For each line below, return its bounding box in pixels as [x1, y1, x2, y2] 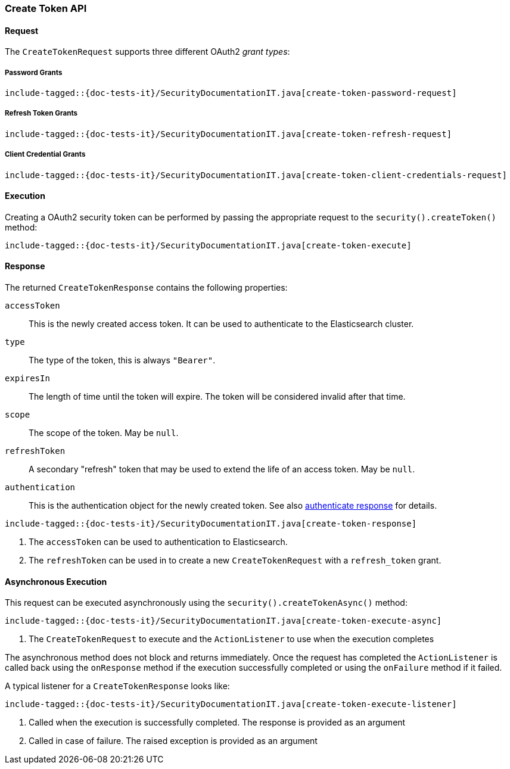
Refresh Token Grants [5, 109, 78, 118]
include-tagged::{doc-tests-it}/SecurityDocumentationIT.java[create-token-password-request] [5, 88, 457, 98]
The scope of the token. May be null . [29, 428, 179, 438]
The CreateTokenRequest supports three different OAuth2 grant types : [5, 46, 290, 57]
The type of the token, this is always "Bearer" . [29, 355, 216, 365]
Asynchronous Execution [5, 576, 107, 587]
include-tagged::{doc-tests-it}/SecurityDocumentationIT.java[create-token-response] [5, 519, 417, 528]
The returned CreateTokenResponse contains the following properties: [5, 282, 288, 292]
